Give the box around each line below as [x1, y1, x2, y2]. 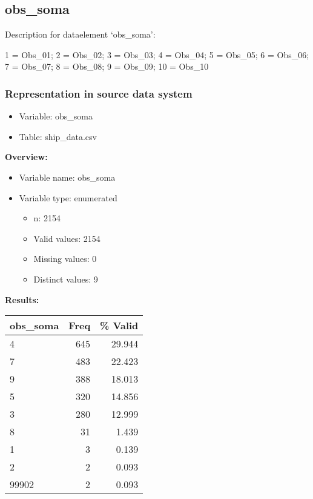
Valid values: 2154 [33, 232, 100, 244]
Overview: [5, 150, 48, 163]
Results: [5, 293, 39, 306]
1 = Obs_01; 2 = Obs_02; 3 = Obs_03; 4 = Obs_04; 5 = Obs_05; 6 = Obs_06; [5, 48, 309, 61]
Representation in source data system [5, 85, 193, 101]
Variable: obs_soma [19, 110, 93, 122]
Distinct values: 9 [33, 272, 98, 285]
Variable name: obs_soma [19, 170, 116, 183]
